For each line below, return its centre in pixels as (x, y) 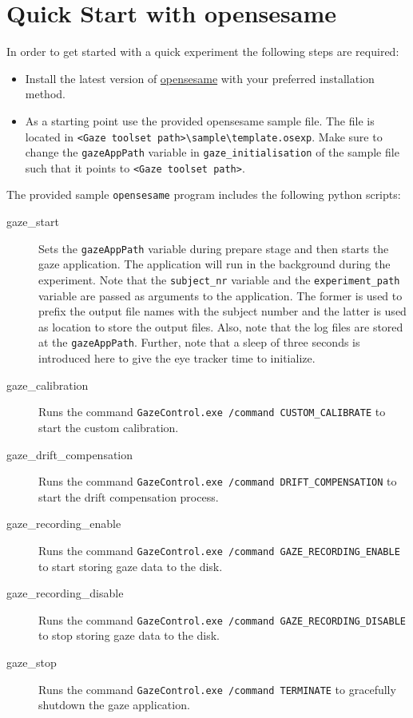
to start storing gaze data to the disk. (131, 566)
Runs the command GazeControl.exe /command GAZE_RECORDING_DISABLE (222, 619)
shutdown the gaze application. (114, 705)
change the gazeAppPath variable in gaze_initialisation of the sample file (212, 152)
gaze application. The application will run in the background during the (214, 264)
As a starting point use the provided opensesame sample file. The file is (200, 120)
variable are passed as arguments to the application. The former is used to (220, 295)
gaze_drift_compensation (70, 454)
